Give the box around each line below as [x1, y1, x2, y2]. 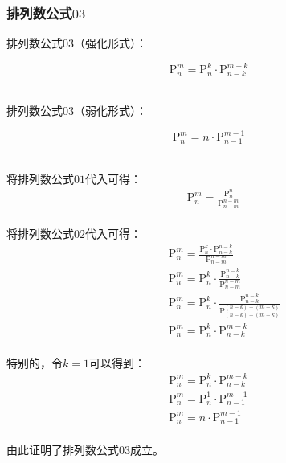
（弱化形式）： [74, 102, 147, 119]
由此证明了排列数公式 [6, 440, 119, 457]
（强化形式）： [74, 35, 147, 51]
